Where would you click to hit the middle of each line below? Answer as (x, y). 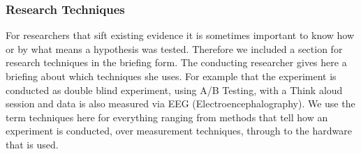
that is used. (32, 144)
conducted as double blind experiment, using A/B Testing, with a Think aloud (174, 90)
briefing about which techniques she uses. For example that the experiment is (171, 76)
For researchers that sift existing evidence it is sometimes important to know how (180, 35)
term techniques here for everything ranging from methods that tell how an (167, 117)
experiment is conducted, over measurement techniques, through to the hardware (179, 131)
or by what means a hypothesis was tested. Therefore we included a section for (174, 48)
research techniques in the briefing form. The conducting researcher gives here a (176, 62)
